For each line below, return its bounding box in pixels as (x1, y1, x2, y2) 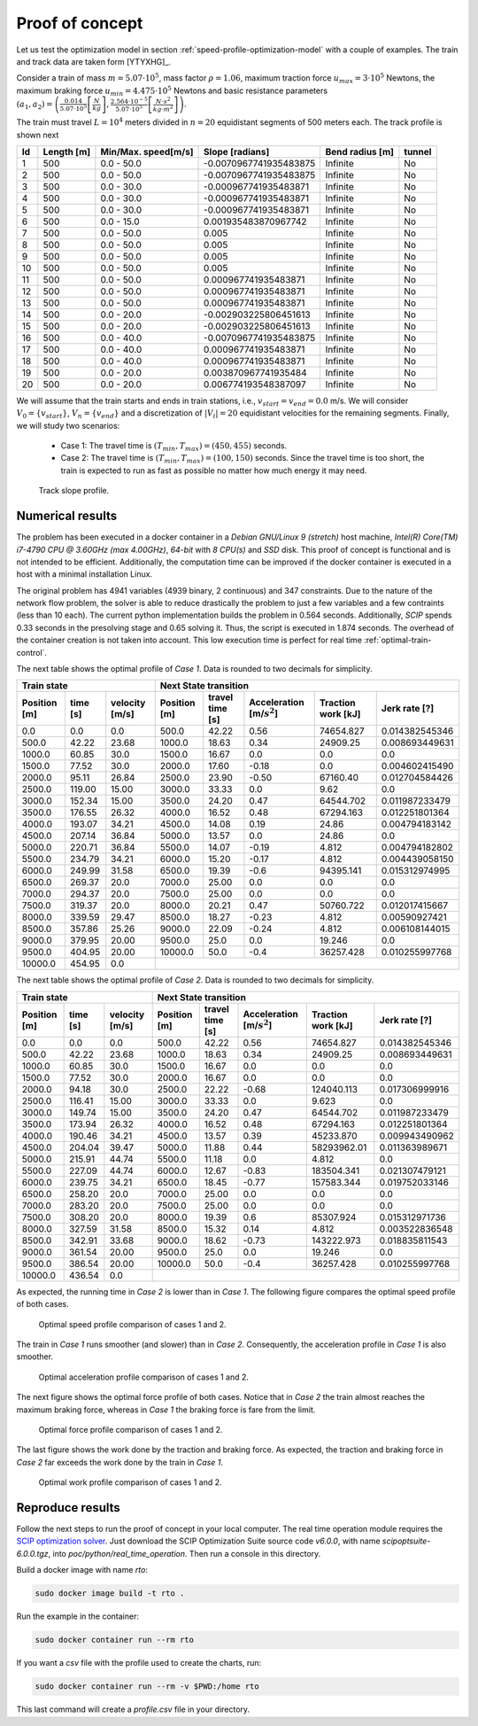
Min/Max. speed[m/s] (100, 145, 194, 158)
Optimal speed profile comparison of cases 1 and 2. (38, 1318, 227, 1329)
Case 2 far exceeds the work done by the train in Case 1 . (16, 1457, 224, 1467)
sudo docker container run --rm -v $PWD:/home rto (35, 1682, 260, 1691)
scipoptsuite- (382, 1536, 431, 1546)
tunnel (404, 145, 432, 158)
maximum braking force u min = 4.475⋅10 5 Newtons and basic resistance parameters (16, 84, 328, 97)
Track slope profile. (38, 486, 110, 496)
